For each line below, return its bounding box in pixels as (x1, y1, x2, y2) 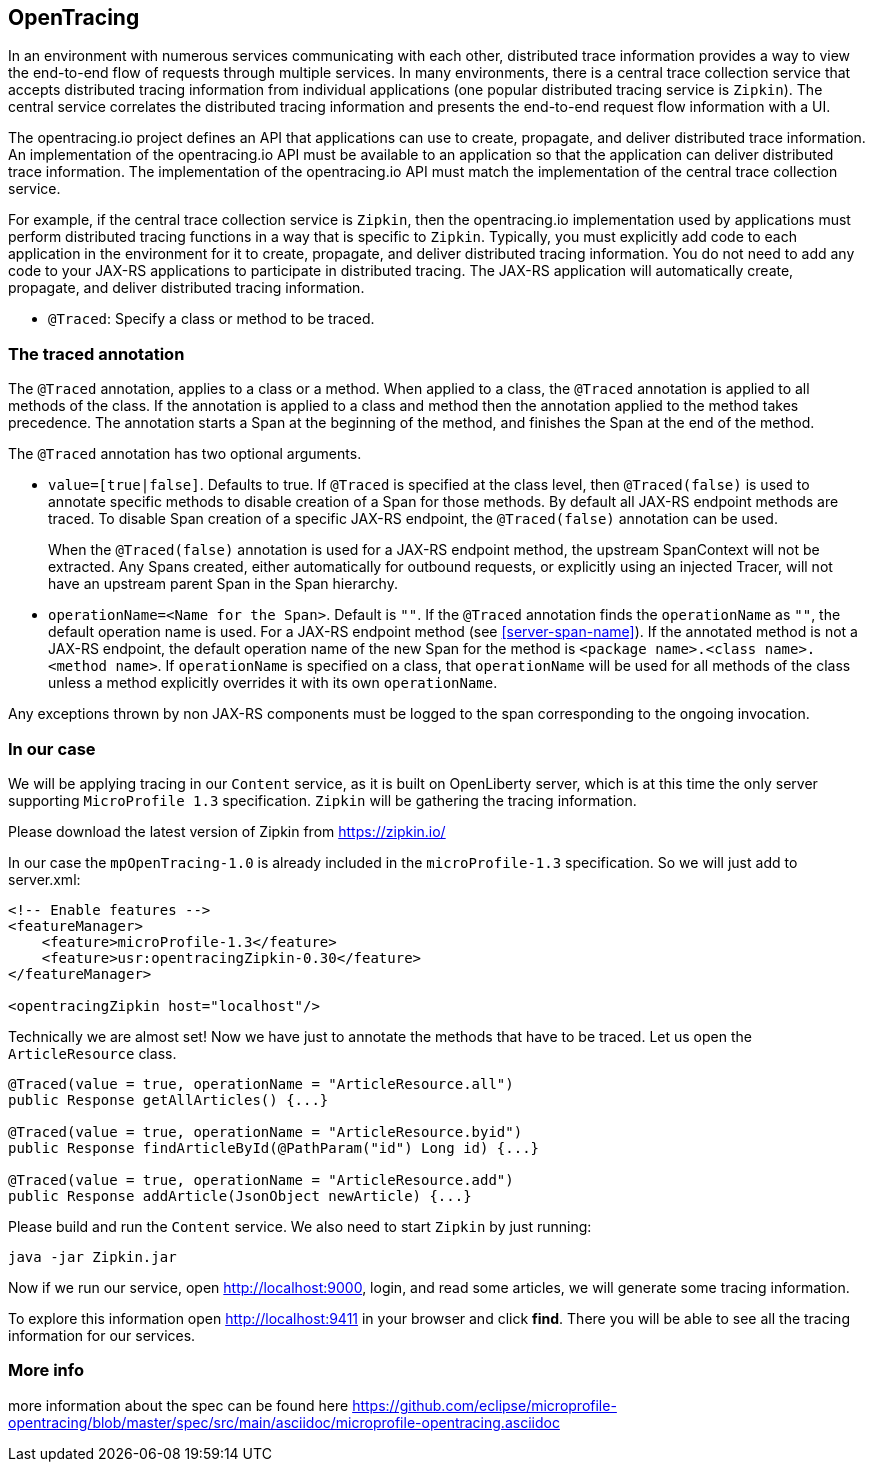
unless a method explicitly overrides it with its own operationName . (48, 674, 498, 692)
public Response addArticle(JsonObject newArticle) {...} (8, 1187, 472, 1204)
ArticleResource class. (8, 1044, 177, 1062)
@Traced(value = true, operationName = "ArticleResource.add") (8, 1171, 514, 1188)
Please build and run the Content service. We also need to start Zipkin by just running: (8, 1217, 592, 1235)
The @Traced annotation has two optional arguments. (8, 445, 362, 463)
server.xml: (8, 870, 81, 888)
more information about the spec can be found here (8, 1396, 349, 1414)
